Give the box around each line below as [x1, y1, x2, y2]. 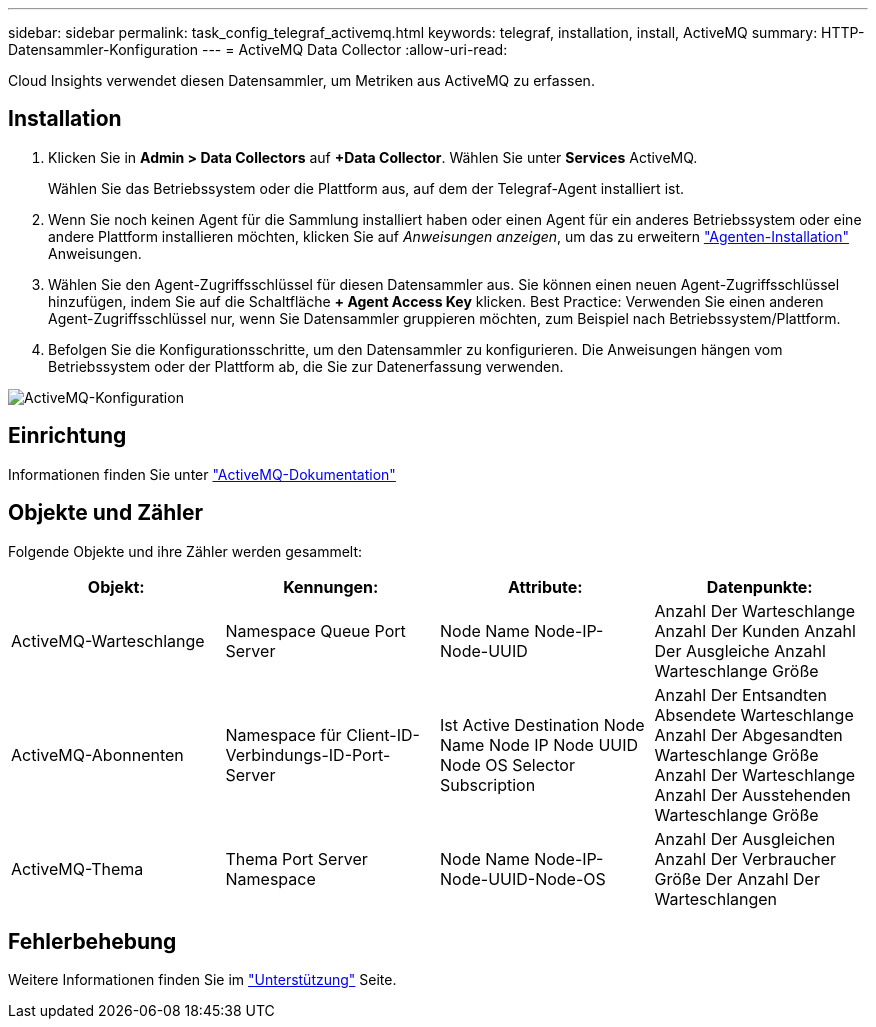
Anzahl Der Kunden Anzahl [654, 620, 856, 641]
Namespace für [225, 724, 342, 745]
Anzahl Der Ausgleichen [654, 828, 836, 849]
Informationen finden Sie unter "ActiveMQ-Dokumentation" [8, 465, 396, 483]
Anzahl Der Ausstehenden [654, 784, 851, 805]
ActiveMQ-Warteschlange [11, 630, 205, 651]
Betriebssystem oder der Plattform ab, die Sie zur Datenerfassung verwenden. [48, 357, 564, 375]
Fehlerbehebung [8, 928, 177, 954]
